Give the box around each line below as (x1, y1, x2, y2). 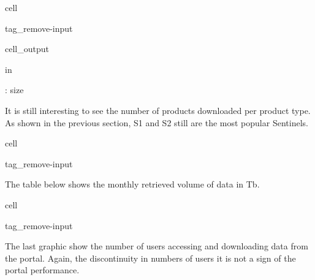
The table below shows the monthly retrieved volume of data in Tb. (5, 178, 260, 191)
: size (5, 83, 24, 96)
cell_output (5, 42, 49, 55)
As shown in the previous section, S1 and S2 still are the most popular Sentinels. (5, 116, 308, 129)
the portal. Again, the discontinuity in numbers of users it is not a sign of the (5, 251, 296, 264)
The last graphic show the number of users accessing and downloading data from (5, 240, 308, 252)
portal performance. (5, 263, 80, 276)
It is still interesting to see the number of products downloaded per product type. (5, 104, 311, 116)
